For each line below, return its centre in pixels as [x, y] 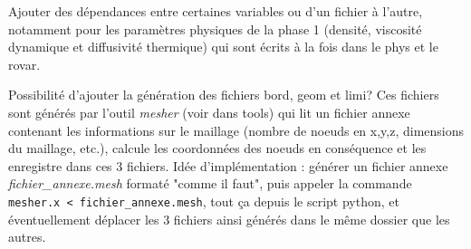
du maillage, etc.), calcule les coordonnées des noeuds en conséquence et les [217, 148]
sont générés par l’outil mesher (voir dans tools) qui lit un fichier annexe [209, 112]
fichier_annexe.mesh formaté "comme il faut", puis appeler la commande [210, 183]
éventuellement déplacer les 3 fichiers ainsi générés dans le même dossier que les [229, 219]
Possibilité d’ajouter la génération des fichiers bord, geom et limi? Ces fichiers [224, 95]
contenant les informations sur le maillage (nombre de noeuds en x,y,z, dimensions [236, 130]
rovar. [24, 64]
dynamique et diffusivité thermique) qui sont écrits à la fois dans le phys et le [223, 47]
